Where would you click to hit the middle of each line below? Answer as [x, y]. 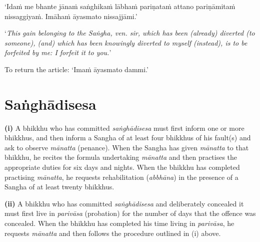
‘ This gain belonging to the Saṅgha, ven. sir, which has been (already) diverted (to [130, 33]
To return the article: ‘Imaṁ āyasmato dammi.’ [76, 69]
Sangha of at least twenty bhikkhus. [59, 187]
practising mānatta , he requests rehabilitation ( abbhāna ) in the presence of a [121, 177]
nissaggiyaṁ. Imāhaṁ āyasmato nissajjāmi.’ [71, 16]
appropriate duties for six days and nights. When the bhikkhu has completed [122, 167]
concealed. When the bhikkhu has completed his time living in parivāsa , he [119, 223]
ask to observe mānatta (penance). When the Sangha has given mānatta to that [127, 147]
